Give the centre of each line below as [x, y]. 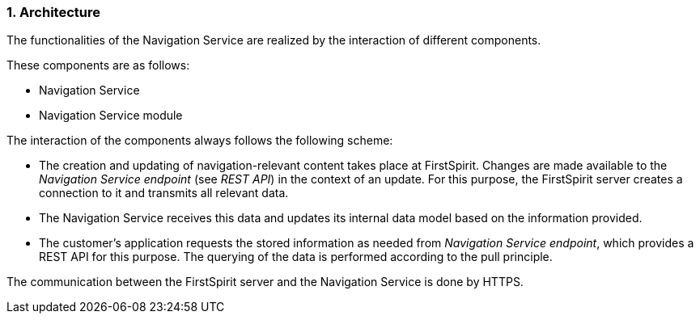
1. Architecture [53, 12]
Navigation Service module [111, 116]
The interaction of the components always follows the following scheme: [200, 141]
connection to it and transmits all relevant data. [164, 193]
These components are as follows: [98, 65]
